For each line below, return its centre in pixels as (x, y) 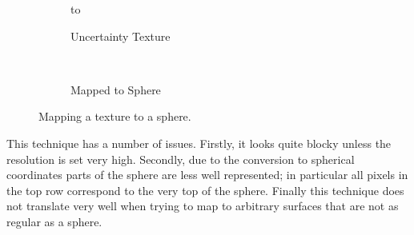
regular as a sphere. (54, 221)
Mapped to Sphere (116, 89)
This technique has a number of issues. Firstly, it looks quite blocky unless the (199, 143)
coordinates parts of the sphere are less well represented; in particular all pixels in (207, 175)
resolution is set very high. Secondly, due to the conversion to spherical (181, 159)
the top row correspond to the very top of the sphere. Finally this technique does (205, 190)
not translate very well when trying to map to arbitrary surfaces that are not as (203, 206)
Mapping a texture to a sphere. (115, 116)
